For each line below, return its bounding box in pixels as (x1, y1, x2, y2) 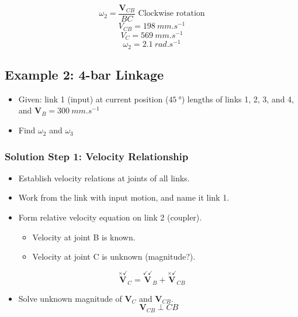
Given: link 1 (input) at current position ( (18, 92, 169, 105)
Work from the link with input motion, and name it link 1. (18, 191, 230, 204)
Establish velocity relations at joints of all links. (18, 171, 190, 184)
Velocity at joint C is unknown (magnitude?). (32, 250, 196, 263)
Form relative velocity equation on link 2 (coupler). (18, 211, 202, 223)
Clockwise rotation (138, 9, 205, 18)
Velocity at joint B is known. (32, 230, 136, 243)
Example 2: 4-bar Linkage (5, 66, 164, 84)
